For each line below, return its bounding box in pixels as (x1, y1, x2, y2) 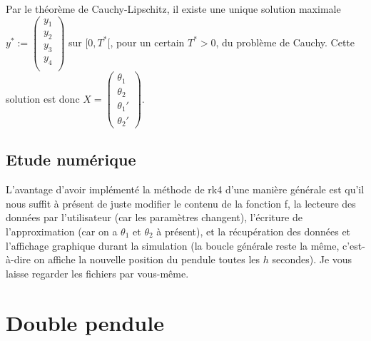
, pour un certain (110, 34, 185, 49)
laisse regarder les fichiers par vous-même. (6, 265, 189, 280)
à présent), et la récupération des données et (156, 223, 351, 238)
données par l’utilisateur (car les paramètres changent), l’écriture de (6, 210, 303, 225)
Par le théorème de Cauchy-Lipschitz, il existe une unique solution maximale (6, 1, 341, 16)
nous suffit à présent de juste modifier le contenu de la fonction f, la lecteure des (6, 195, 356, 210)
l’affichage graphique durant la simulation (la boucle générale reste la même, (6, 238, 340, 253)
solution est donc (6, 91, 80, 106)
